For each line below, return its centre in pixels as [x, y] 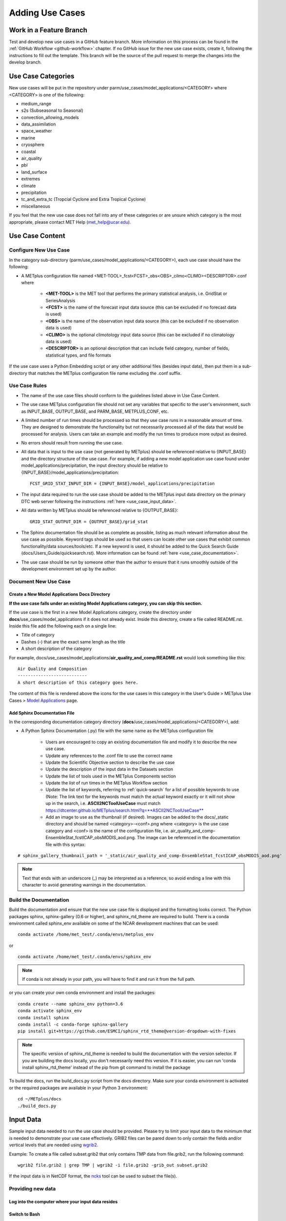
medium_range [36, 104]
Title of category [38, 635]
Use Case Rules [28, 386]
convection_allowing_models [50, 117]
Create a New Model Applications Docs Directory [60, 594]
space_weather [37, 131]
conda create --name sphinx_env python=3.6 [70, 1004]
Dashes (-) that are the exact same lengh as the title [73, 642]
